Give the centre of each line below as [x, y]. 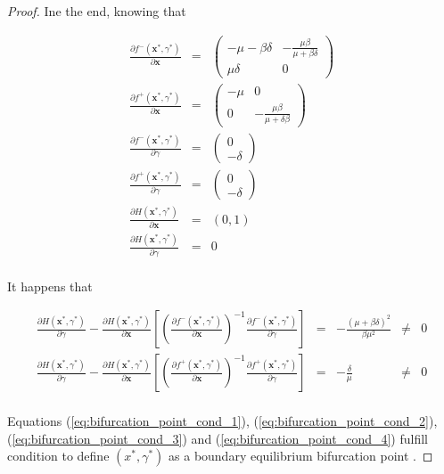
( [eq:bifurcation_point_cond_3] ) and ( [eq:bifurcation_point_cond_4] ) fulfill [218, 438]
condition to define [58, 456]
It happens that [50, 286]
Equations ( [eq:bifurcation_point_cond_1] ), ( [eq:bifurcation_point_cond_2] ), [222, 421]
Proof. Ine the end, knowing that [97, 11]
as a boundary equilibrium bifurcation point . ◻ [301, 456]
